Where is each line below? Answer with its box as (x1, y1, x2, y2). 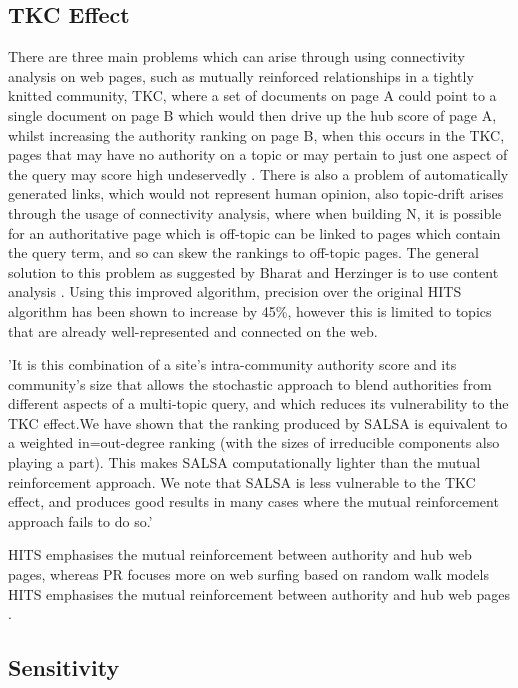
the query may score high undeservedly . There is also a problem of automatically (8, 163, 509, 184)
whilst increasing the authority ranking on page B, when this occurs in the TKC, (8, 124, 505, 145)
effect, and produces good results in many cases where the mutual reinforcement (8, 491, 499, 512)
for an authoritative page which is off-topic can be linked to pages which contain (8, 222, 501, 243)
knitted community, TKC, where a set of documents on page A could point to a (8, 85, 497, 106)
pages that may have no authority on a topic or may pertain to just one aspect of (8, 144, 508, 165)
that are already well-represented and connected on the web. (8, 320, 378, 341)
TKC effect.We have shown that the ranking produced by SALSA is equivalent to (8, 412, 508, 433)
